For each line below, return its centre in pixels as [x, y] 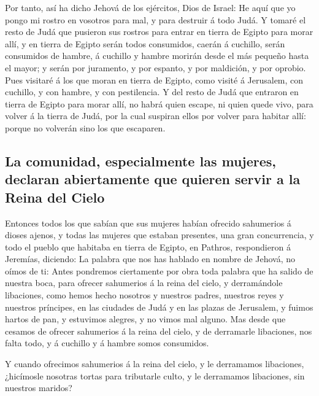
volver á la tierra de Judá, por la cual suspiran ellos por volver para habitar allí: [156, 116]
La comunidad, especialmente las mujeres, [141, 161]
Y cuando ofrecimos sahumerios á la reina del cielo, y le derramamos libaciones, [155, 364]
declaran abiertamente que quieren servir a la [153, 179]
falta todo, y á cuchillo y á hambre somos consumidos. [107, 343]
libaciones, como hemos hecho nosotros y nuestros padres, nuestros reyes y [144, 295]
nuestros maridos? [39, 388]
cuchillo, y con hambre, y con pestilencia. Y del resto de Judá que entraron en [152, 92]
